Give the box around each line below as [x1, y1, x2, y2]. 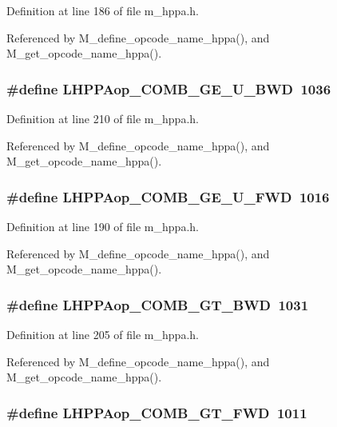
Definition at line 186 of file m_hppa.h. [6, 2, 199, 18]
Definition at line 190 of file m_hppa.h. [6, 218, 199, 234]
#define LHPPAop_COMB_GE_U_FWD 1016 [6, 186, 330, 206]
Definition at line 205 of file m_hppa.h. [6, 326, 199, 342]
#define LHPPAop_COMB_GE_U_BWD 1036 [6, 78, 331, 98]
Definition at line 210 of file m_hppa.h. [6, 110, 199, 126]
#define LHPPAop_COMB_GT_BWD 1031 [6, 294, 309, 314]
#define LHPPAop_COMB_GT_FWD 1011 [6, 402, 307, 422]
